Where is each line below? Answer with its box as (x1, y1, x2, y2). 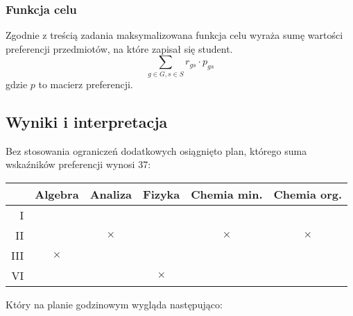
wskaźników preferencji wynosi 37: (6, 157, 151, 172)
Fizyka (143, 185, 180, 202)
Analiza (89, 185, 132, 202)
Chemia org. (273, 185, 343, 202)
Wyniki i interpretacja (6, 110, 168, 132)
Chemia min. (191, 185, 263, 202)
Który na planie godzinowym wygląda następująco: (6, 297, 223, 311)
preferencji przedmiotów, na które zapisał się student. (6, 41, 233, 56)
